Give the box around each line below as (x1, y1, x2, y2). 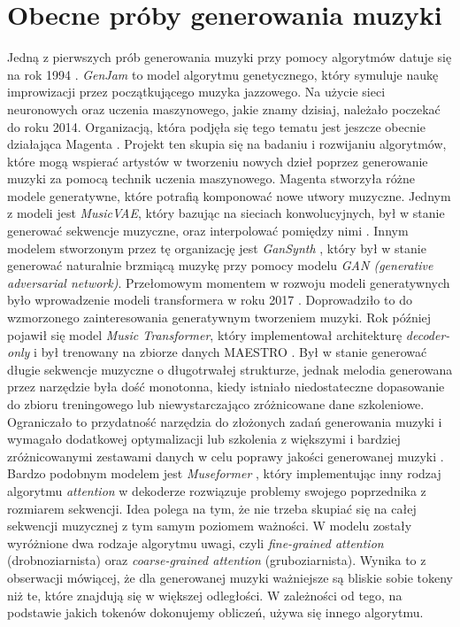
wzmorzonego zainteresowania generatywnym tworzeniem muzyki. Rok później (7, 308, 432, 327)
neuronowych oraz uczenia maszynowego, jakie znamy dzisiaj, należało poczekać (7, 99, 441, 118)
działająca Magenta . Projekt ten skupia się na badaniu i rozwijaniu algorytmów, (7, 135, 447, 153)
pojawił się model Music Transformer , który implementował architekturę (7, 325, 402, 344)
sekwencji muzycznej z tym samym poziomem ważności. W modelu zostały (7, 516, 412, 535)
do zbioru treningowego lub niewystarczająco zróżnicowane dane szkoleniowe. (7, 395, 425, 413)
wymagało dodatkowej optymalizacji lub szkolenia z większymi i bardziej (7, 430, 401, 448)
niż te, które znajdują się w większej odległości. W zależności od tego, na (7, 585, 402, 604)
